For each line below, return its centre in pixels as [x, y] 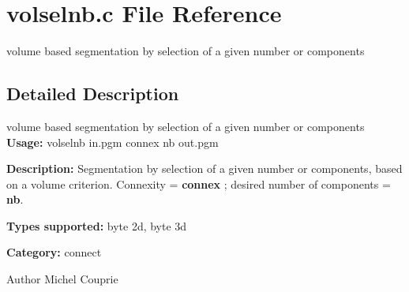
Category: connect [54, 252]
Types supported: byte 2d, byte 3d [97, 225]
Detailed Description [93, 94]
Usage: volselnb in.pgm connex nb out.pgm [113, 142]
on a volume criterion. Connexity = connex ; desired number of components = [199, 183]
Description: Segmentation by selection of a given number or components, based [204, 168]
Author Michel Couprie [62, 279]
